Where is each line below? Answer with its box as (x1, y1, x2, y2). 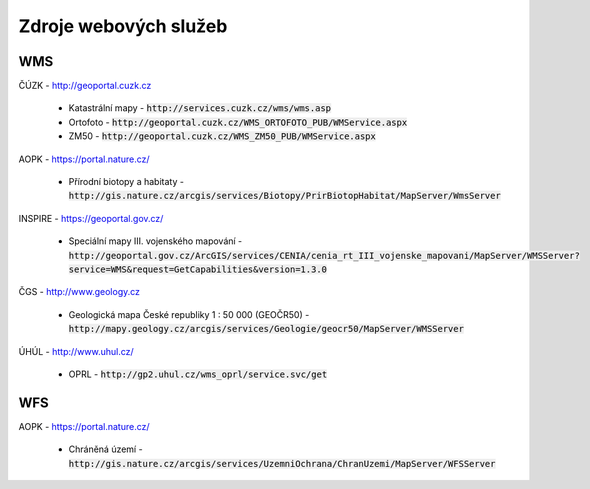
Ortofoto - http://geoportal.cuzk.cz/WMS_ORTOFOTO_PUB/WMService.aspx (68, 116, 408, 128)
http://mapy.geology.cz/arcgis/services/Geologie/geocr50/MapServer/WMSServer (68, 323, 465, 335)
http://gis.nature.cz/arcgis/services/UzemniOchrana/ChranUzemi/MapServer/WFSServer (68, 458, 496, 469)
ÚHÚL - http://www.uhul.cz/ (18, 345, 134, 357)
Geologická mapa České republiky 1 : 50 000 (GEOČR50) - (68, 308, 310, 320)
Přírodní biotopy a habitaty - (68, 176, 185, 188)
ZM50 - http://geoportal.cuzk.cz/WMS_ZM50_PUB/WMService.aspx (68, 130, 377, 142)
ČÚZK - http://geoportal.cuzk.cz (18, 80, 152, 92)
